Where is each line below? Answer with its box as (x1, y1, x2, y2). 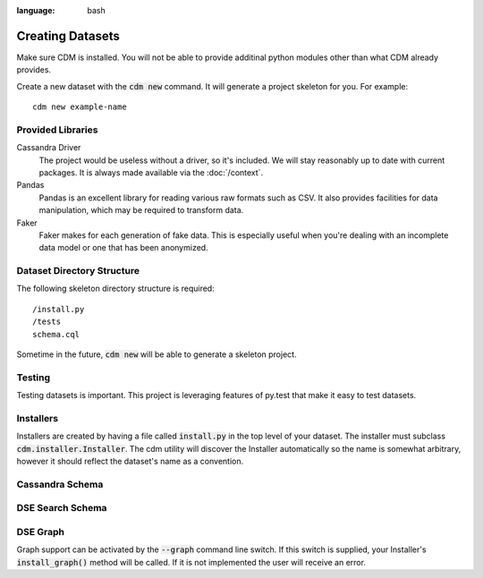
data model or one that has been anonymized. (38, 242, 209, 253)
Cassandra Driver (16, 142, 81, 153)
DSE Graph (16, 526, 65, 538)
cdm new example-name (32, 102, 127, 112)
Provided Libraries (16, 123, 98, 136)
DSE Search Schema (16, 502, 107, 514)
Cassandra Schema (16, 478, 104, 490)
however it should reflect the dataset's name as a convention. (16, 456, 244, 467)
